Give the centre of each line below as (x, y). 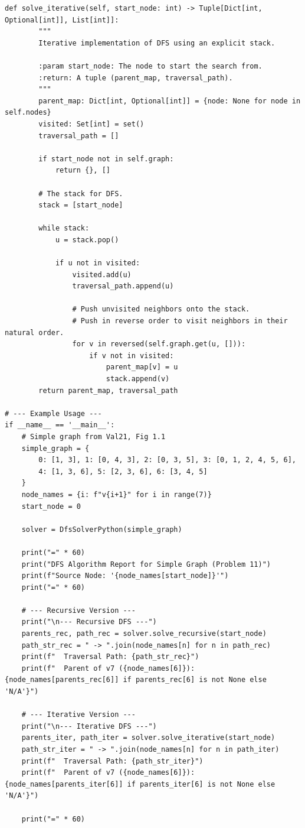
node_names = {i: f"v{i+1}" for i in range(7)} (117, 494)
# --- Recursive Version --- (78, 610)
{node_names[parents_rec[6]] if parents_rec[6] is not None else (136, 680)
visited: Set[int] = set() (91, 124)
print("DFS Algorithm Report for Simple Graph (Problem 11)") (146, 564)
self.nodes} (28, 113)
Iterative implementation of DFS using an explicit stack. (157, 43)
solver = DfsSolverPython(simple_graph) (102, 529)
